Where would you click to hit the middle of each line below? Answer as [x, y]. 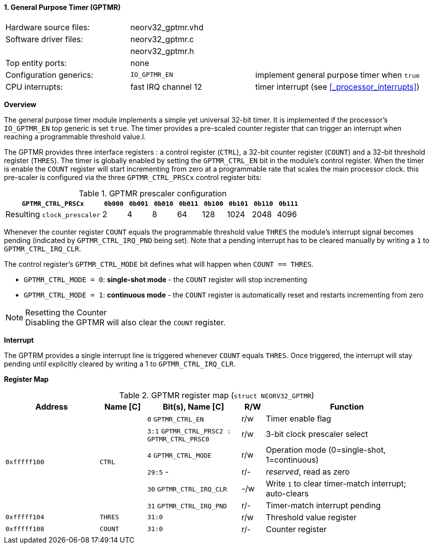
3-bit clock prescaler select [317, 434]
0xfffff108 [25, 529]
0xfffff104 [25, 517]
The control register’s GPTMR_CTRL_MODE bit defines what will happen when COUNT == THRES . [159, 264]
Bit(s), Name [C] [193, 406]
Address [51, 406]
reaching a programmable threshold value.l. [75, 136]
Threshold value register [311, 517]
